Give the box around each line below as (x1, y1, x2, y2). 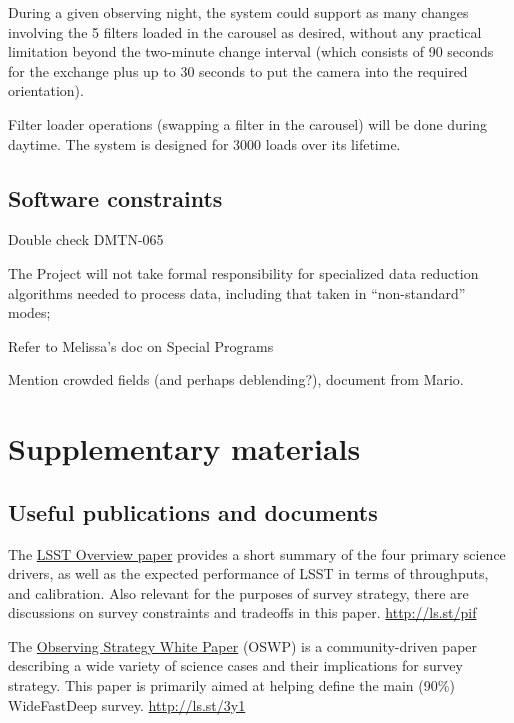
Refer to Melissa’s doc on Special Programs (8, 335, 274, 356)
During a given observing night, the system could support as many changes (8, 2, 469, 22)
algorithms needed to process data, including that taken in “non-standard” (8, 282, 466, 303)
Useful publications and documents (8, 496, 378, 527)
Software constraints (8, 182, 223, 213)
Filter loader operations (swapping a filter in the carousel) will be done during (8, 113, 488, 134)
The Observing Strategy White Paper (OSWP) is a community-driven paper (8, 635, 478, 656)
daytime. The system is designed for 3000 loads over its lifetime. (8, 133, 401, 154)
